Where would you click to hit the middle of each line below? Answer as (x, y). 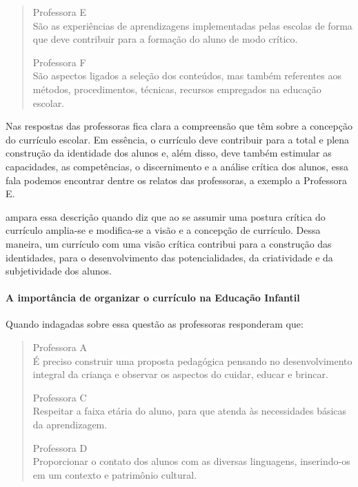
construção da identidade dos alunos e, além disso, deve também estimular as (169, 153)
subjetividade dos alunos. (59, 271)
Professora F (59, 62)
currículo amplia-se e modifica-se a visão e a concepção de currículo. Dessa (163, 230)
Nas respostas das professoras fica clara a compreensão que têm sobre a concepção (179, 126)
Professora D (60, 447)
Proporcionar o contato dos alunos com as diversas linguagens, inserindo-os (191, 461)
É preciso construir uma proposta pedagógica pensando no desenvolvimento (192, 360)
